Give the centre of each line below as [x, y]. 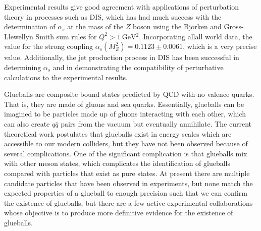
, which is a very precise [220, 46]
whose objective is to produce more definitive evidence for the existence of [119, 213]
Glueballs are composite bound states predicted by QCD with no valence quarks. [129, 94]
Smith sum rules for [66, 36]
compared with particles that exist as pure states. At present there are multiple [127, 173]
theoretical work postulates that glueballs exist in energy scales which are [118, 133]
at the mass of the [95, 26]
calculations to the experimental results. [66, 77]
